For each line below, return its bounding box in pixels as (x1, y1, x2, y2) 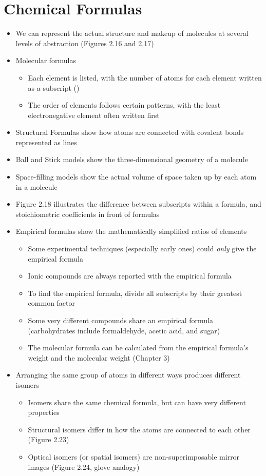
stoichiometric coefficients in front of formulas (15, 208, 160, 219)
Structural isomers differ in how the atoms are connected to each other (28, 424, 251, 434)
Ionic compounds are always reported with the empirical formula (28, 270, 232, 281)
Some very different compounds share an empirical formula (28, 315, 214, 325)
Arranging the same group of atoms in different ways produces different (15, 369, 241, 380)
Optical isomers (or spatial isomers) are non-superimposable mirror (28, 451, 240, 462)
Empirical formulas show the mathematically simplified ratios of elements (15, 226, 247, 236)
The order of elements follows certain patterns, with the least (28, 100, 221, 110)
